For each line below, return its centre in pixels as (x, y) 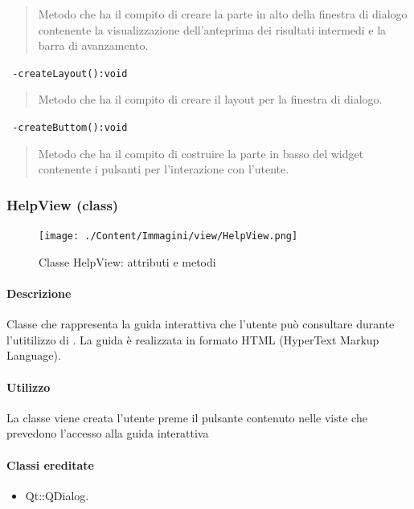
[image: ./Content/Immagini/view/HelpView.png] (168, 236)
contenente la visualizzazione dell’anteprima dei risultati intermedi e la (212, 29)
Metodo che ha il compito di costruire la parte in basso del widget (201, 153)
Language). (34, 355)
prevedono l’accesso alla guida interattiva (108, 433)
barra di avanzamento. (93, 45)
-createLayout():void (70, 73)
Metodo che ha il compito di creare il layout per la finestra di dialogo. (210, 99)
